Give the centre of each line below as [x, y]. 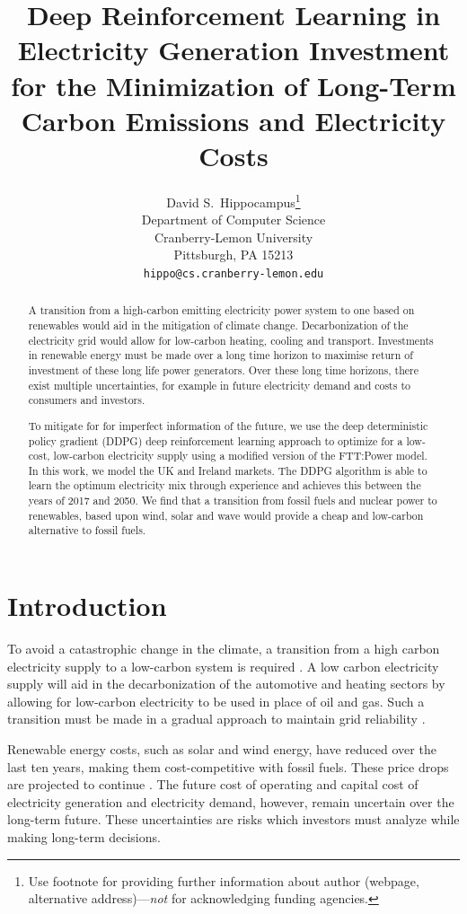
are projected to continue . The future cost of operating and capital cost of [213, 784]
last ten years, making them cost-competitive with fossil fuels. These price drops [228, 766]
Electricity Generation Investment [233, 50]
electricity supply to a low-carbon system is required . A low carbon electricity [223, 666]
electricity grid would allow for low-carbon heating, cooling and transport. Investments [231, 340]
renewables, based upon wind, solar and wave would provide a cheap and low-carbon [226, 515]
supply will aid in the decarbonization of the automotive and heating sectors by [226, 684]
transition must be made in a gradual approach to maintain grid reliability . [216, 719]
